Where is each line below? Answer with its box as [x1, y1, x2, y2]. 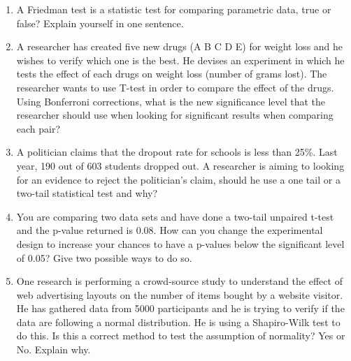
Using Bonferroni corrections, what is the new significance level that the [16, 94, 326, 108]
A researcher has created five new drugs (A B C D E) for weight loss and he [16, 39, 343, 54]
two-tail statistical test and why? [16, 186, 158, 200]
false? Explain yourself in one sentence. [16, 15, 184, 30]
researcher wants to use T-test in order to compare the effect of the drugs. [16, 80, 334, 94]
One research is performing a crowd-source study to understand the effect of [16, 274, 343, 288]
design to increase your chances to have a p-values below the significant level [16, 236, 345, 251]
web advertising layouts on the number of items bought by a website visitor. [16, 287, 343, 302]
